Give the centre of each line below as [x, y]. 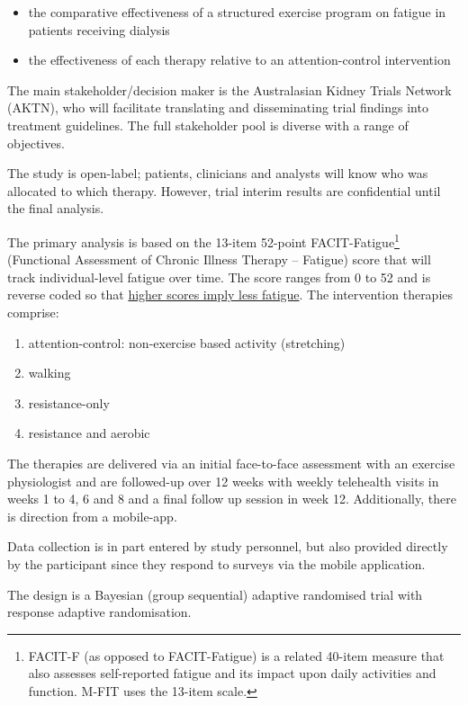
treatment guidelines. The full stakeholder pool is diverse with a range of [208, 125]
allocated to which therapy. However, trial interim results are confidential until [224, 190]
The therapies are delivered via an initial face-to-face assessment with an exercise [231, 463]
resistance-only [69, 402]
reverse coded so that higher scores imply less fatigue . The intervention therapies [230, 294]
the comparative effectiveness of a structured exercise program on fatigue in [237, 12]
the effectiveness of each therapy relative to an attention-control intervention [239, 60]
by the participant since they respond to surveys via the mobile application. [216, 563]
